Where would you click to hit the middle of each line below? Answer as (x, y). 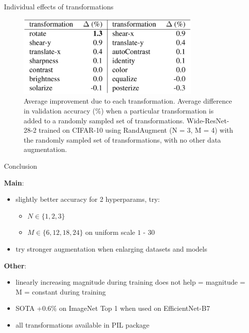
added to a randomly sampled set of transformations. (104, 120)
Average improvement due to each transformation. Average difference (128, 101)
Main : (14, 182)
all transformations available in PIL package (83, 324)
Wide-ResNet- (208, 120)
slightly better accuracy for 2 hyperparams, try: (88, 199)
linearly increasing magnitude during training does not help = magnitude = (130, 282)
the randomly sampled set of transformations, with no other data (123, 139)
